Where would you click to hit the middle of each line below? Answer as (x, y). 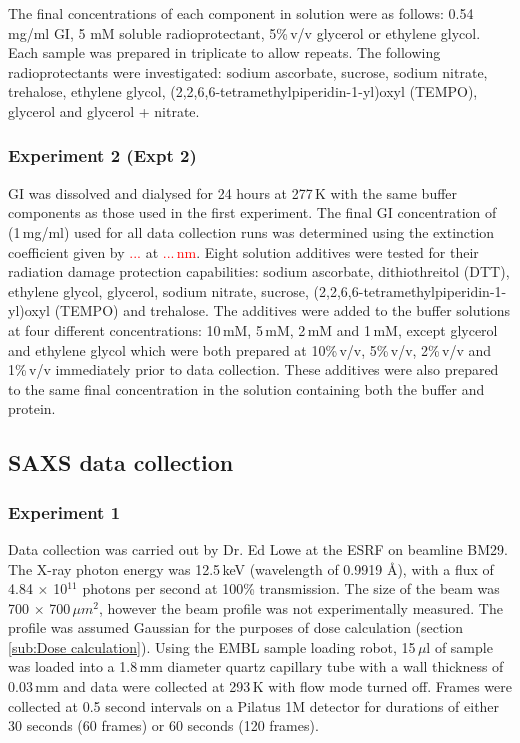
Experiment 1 (64, 511)
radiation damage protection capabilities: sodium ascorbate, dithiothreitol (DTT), (259, 271)
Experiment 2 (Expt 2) (102, 155)
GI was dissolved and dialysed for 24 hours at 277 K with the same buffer (233, 192)
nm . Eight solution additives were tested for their (327, 251)
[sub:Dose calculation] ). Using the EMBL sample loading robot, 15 (212, 646)
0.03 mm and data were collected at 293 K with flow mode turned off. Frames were (260, 686)
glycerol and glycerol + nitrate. (104, 110)
